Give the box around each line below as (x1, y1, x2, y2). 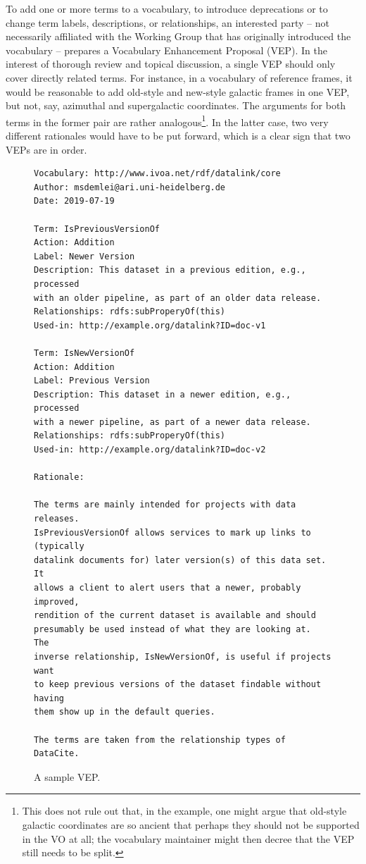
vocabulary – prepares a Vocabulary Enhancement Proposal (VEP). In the (6, 42, 327, 57)
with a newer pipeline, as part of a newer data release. (34, 416, 311, 427)
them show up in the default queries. (34, 707, 215, 717)
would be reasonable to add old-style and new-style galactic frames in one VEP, (6, 84, 350, 99)
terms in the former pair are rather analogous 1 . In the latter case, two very (6, 112, 329, 129)
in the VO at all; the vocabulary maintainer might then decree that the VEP (22, 831, 355, 846)
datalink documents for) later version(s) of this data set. (34, 555, 327, 565)
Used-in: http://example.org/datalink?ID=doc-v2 (34, 445, 266, 455)
